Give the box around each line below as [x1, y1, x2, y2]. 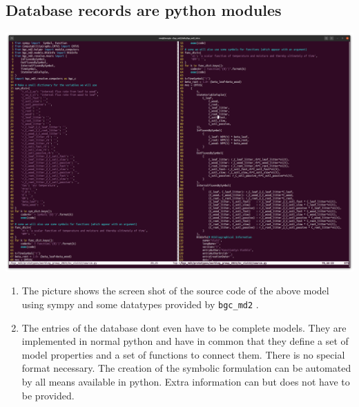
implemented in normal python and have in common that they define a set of [21, 334, 349, 348]
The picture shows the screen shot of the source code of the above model [21, 283, 329, 298]
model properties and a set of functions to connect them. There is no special [21, 347, 345, 361]
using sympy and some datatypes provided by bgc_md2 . [21, 296, 259, 311]
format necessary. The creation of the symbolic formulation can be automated [21, 361, 351, 375]
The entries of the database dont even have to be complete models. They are [21, 320, 347, 334]
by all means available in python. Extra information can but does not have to [21, 374, 350, 388]
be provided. [21, 388, 75, 402]
